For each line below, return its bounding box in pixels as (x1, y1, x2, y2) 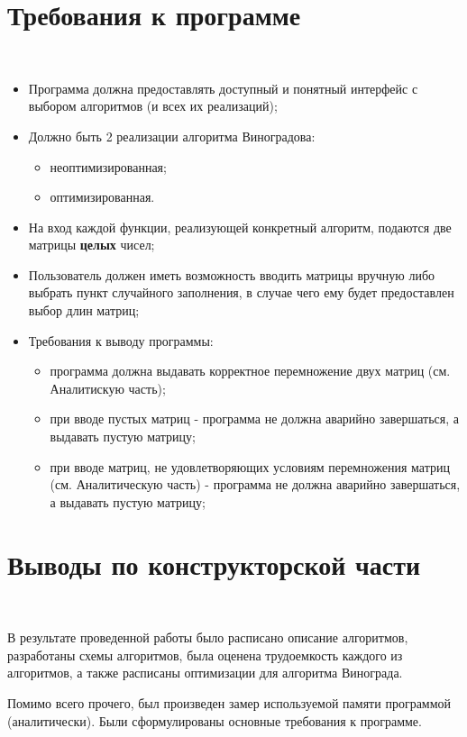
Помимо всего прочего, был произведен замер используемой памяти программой (7, 693, 452, 712)
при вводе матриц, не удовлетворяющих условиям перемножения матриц (50, 457, 450, 476)
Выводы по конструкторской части (7, 545, 421, 582)
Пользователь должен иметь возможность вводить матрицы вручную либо (28, 265, 435, 284)
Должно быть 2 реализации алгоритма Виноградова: (28, 126, 316, 145)
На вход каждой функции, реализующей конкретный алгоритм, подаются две (28, 217, 452, 236)
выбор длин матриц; (28, 301, 140, 320)
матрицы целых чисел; (28, 235, 155, 254)
